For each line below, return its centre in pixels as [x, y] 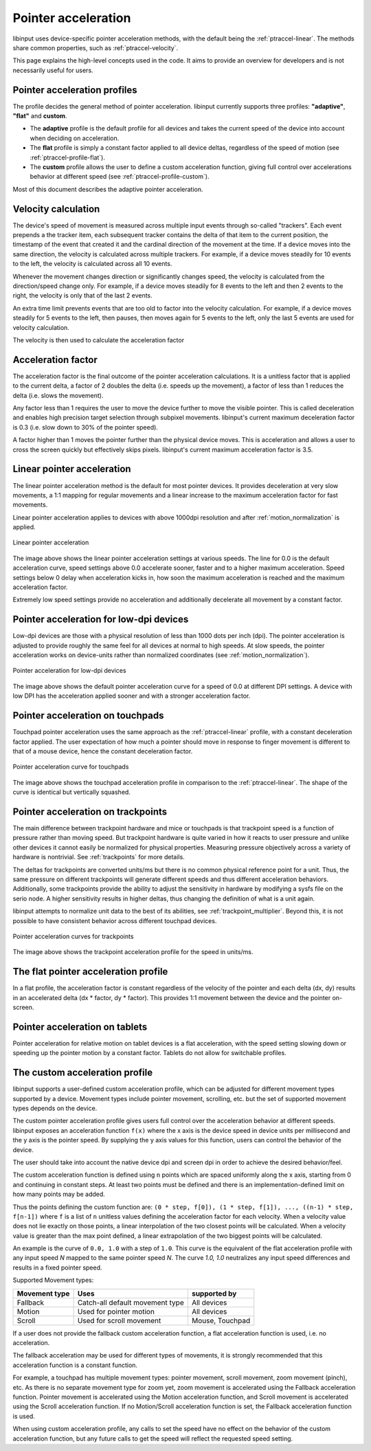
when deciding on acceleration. [75, 138]
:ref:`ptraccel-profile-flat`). [68, 157]
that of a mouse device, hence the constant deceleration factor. [103, 751]
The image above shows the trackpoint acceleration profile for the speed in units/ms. [133, 952]
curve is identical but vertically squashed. [71, 792]
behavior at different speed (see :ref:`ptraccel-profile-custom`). [120, 177]
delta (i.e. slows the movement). [58, 395]
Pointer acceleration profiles [75, 90]
